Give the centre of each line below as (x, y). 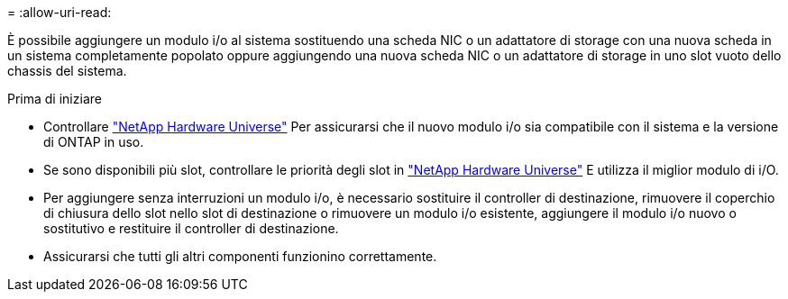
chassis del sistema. (67, 71)
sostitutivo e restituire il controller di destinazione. (191, 228)
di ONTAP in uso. (94, 142)
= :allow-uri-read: (60, 12)
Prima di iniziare (55, 99)
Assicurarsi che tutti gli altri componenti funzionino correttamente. (240, 256)
